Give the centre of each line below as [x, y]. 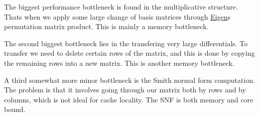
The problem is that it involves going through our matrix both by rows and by [125, 90]
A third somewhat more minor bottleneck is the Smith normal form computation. [130, 80]
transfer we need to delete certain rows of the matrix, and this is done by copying [129, 53]
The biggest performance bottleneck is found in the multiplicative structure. [121, 7]
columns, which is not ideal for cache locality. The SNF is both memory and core [129, 99]
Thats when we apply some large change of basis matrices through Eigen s [117, 16]
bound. [15, 109]
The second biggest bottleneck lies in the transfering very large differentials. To [126, 43]
